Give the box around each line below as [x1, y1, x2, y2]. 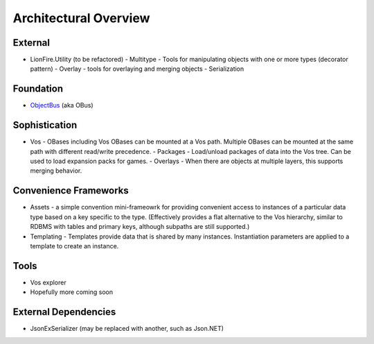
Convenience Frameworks [12, 184, 130, 197]
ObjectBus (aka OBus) [30, 101, 93, 110]
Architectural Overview [12, 10, 150, 26]
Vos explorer [30, 278, 66, 286]
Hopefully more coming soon [30, 288, 114, 296]
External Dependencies [12, 306, 116, 318]
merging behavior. [30, 166, 82, 175]
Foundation [12, 83, 64, 95]
